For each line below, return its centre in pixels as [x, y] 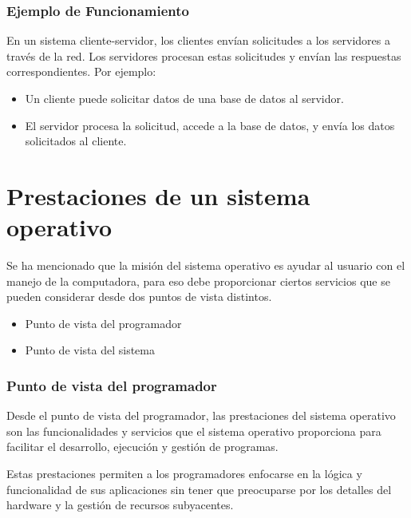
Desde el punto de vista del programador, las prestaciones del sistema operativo [201, 415]
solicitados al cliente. [76, 141]
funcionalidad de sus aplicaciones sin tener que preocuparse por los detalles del [199, 489]
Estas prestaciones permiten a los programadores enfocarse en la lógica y [184, 474]
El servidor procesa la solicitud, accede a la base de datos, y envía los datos [210, 125]
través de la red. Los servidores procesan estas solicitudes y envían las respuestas [204, 55]
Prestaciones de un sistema [158, 195]
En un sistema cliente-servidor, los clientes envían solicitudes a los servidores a [198, 40]
